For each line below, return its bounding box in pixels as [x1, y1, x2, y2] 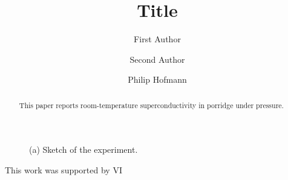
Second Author [129, 53, 185, 65]
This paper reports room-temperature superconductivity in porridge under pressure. [19, 100, 284, 110]
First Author [134, 33, 181, 45]
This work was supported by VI [5, 163, 122, 176]
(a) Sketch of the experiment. [29, 143, 138, 156]
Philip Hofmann [128, 73, 187, 86]
